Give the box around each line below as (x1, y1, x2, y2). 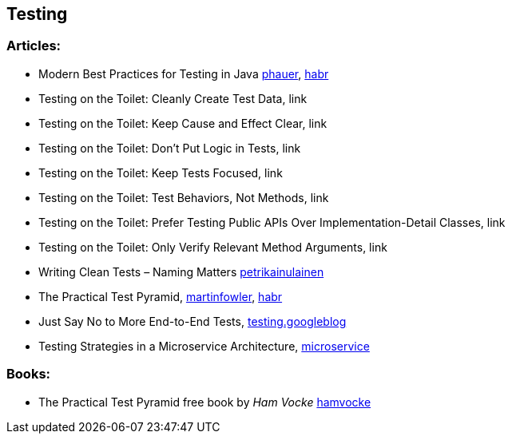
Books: (6, 366, 51, 383)
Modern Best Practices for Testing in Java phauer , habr (38, 66, 329, 81)
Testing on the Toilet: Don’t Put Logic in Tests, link (38, 141, 301, 155)
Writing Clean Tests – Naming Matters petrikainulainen (38, 264, 324, 279)
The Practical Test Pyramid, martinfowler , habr (38, 289, 283, 303)
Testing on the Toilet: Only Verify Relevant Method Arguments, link (38, 240, 387, 254)
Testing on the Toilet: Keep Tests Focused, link (38, 165, 283, 180)
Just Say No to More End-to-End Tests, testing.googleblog (38, 314, 347, 328)
